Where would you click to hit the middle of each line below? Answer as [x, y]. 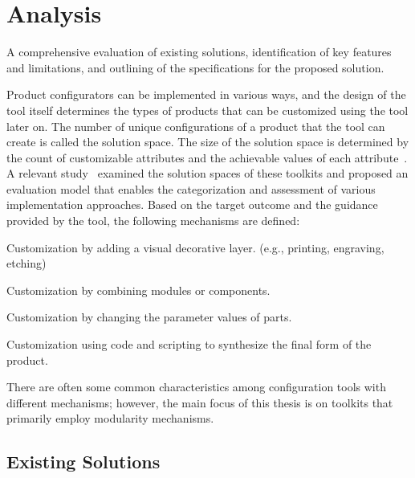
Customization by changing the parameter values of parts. [149, 317]
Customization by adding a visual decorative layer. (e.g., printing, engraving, [195, 247]
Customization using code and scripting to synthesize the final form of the [189, 344]
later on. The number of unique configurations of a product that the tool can [196, 126]
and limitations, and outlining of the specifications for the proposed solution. [195, 67]
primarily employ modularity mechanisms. [110, 418]
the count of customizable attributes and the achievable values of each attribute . [207, 157]
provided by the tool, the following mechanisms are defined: [153, 221]
